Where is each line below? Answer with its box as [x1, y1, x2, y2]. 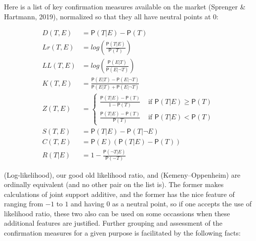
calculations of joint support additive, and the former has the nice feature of [4, 189, 235, 199]
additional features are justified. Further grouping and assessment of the [4, 218, 222, 228]
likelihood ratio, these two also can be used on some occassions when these [4, 208, 230, 218]
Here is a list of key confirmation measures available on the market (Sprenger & [4, 1, 246, 11]
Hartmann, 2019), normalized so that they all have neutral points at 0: [4, 11, 218, 21]
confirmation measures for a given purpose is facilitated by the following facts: [4, 228, 241, 238]
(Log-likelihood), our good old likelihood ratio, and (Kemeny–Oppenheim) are [4, 169, 241, 180]
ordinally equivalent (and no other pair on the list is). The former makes [4, 179, 224, 190]
